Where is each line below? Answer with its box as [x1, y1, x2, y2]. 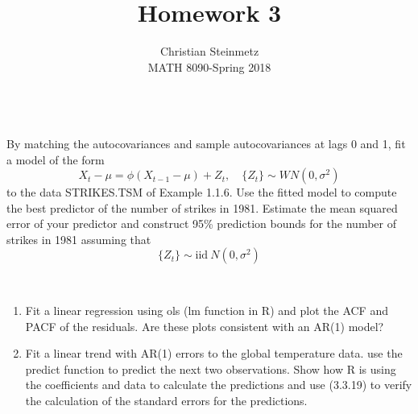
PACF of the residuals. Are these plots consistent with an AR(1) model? [25, 317, 384, 334]
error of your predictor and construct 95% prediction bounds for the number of [6, 215, 396, 232]
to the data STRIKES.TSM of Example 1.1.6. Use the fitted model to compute [6, 184, 397, 201]
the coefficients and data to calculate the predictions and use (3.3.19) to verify [25, 376, 412, 393]
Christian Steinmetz [159, 43, 259, 60]
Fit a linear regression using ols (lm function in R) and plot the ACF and [25, 302, 388, 319]
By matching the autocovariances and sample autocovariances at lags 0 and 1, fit [6, 135, 406, 151]
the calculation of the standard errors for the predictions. [25, 392, 308, 409]
